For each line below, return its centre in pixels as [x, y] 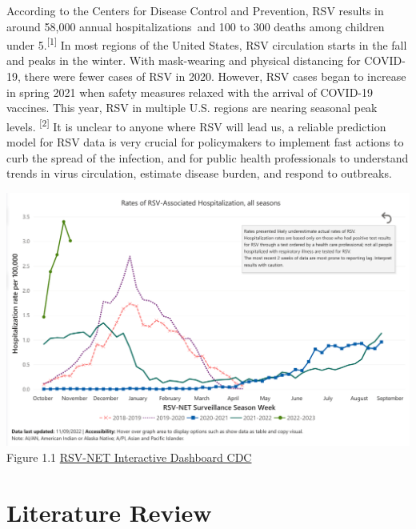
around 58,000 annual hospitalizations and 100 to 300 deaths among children [196, 26]
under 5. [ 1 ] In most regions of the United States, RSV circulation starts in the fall [207, 44]
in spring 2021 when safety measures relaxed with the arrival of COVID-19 [190, 92]
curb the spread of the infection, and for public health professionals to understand [208, 157]
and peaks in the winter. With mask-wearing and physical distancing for [184, 60]
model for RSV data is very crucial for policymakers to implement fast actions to [205, 142]
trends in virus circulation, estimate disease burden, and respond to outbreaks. [199, 173]
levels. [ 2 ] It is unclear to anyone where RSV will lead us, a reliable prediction [196, 125]
